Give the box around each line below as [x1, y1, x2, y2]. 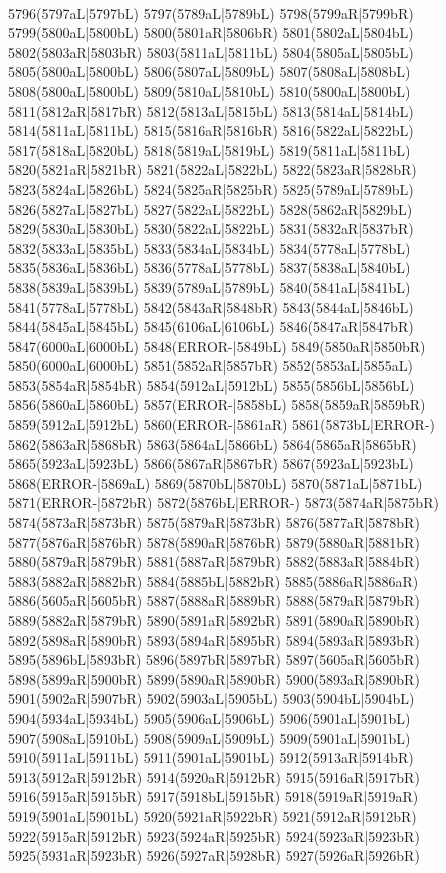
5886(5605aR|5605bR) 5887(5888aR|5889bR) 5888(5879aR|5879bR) [8, 590, 420, 611]
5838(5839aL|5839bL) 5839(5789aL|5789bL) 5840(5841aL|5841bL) [8, 276, 411, 297]
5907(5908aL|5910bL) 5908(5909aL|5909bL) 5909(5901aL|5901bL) [8, 727, 411, 748]
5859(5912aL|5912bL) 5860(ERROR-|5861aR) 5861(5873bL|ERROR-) [8, 414, 436, 435]
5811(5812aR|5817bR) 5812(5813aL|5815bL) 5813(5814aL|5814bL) [8, 100, 414, 121]
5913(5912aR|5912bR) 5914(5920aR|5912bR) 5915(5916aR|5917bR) [8, 766, 420, 787]
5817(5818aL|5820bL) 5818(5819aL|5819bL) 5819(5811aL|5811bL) [8, 139, 411, 160]
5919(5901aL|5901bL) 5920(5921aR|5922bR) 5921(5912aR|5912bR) [8, 805, 417, 826]
